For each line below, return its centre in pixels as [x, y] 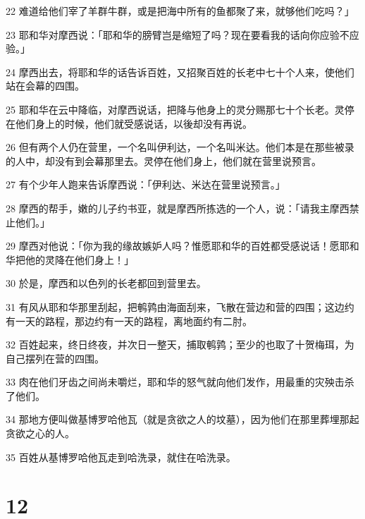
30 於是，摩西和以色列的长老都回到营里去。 [106, 283]
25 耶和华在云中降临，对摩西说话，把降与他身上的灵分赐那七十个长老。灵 [175, 109]
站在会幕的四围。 [45, 86]
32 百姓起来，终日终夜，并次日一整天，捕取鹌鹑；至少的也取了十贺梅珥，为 [180, 344]
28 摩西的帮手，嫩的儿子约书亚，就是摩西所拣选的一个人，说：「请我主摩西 [178, 208]
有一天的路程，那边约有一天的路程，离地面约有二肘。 [129, 320]
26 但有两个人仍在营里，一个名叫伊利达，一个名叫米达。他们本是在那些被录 [180, 147]
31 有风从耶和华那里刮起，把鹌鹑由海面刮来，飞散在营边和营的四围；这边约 [180, 306]
